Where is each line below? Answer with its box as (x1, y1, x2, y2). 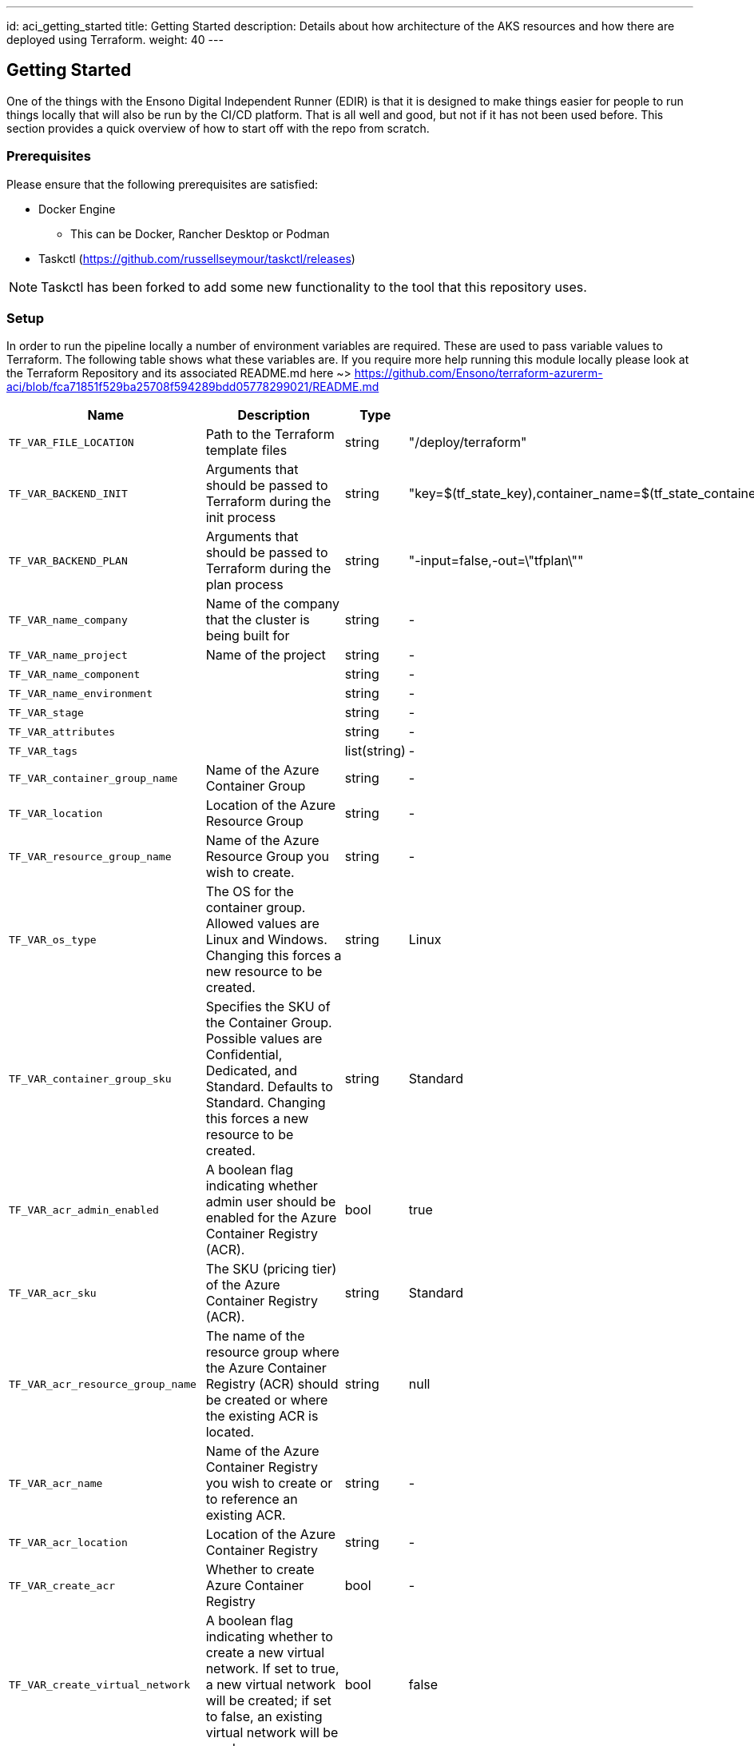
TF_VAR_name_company (9, 613, 128, 626)
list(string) (344, 743, 406, 759)
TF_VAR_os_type (9, 933, 97, 946)
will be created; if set (205, 1692, 331, 1709)
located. (205, 1424, 255, 1441)
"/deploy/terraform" (408, 434, 527, 451)
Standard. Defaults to (205, 1078, 333, 1095)
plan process (205, 576, 284, 593)
